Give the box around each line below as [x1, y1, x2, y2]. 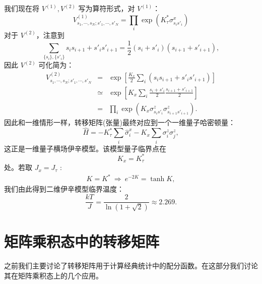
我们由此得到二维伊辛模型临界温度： [4, 184, 124, 194]
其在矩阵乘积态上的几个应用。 [4, 270, 103, 280]
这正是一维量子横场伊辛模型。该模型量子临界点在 [4, 143, 166, 153]
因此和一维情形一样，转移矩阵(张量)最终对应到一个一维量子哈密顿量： [4, 117, 235, 127]
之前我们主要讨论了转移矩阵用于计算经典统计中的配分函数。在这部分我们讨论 [4, 260, 258, 271]
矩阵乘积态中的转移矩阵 [4, 231, 160, 252]
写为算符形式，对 [78, 3, 135, 13]
